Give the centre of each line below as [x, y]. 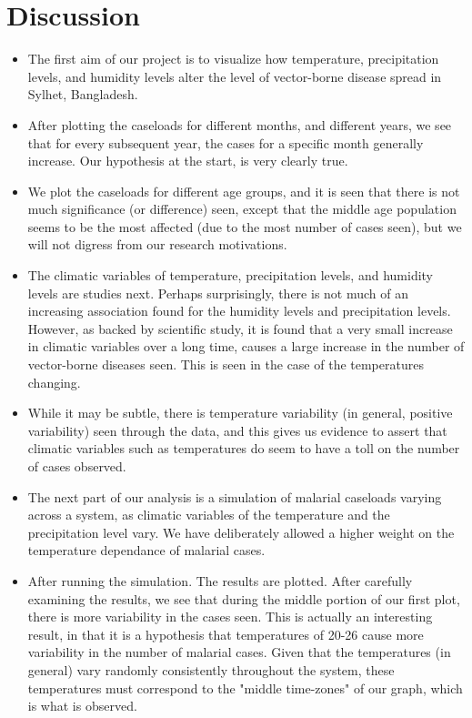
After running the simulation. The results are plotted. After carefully [220, 580]
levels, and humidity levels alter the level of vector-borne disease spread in [235, 76]
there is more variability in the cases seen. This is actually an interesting [230, 617]
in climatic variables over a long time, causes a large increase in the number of [246, 346]
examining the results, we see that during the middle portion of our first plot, [244, 598]
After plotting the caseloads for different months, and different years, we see [240, 124]
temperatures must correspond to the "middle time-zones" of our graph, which [245, 688]
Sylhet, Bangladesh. [83, 94]
